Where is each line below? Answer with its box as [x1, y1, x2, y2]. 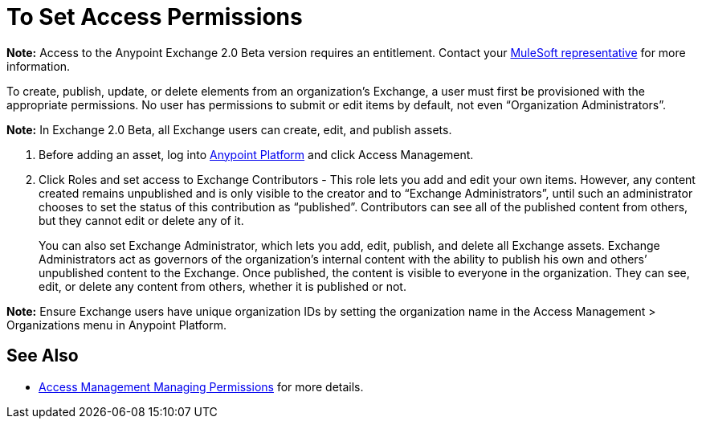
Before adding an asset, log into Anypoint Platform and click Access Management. [39, 147, 474, 161]
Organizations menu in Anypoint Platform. [6, 317, 227, 332]
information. [6, 59, 71, 73]
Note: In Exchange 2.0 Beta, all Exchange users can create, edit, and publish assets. [6, 122, 452, 137]
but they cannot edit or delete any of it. [39, 213, 244, 227]
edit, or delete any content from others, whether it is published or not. [39, 279, 406, 293]
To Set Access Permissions [6, 3, 303, 31]
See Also [6, 345, 79, 366]
